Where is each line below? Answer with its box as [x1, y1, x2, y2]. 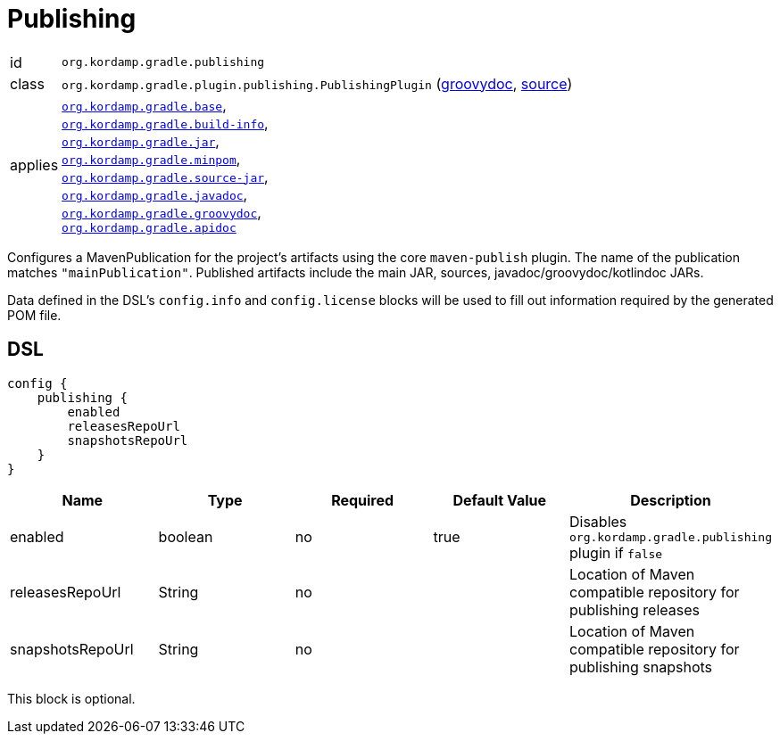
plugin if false [568, 543, 663, 562]
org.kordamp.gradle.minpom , [62, 149, 241, 168]
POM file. [7, 307, 62, 323]
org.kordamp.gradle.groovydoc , [62, 202, 261, 221]
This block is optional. [7, 690, 136, 706]
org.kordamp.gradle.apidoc [62, 220, 236, 235]
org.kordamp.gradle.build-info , [62, 113, 269, 132]
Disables [568, 512, 627, 531]
